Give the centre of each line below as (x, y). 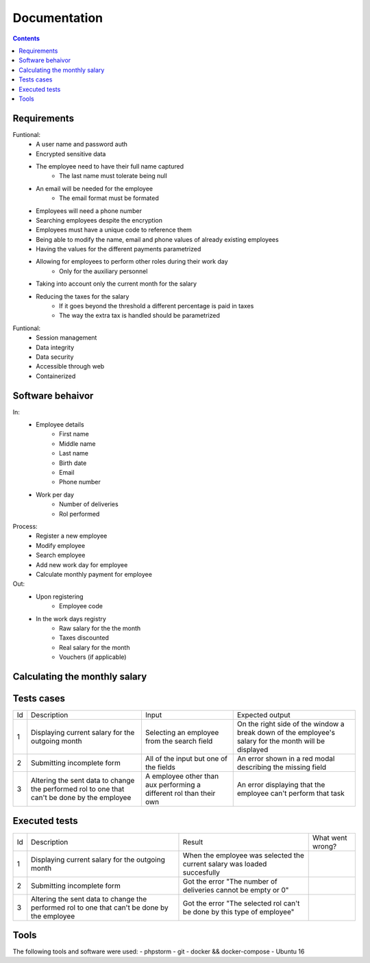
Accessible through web (70, 366)
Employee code (81, 606)
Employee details (60, 425)
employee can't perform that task (291, 793)
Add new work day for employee (82, 564)
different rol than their (180, 793)
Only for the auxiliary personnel (103, 271)
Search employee (61, 555)
